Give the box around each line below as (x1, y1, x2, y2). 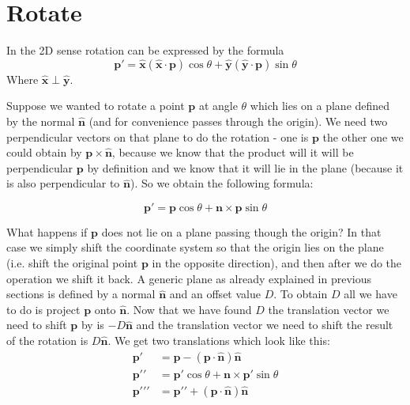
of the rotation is (6, 332, 88, 349)
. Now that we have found (126, 301, 252, 317)
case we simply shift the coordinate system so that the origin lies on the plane (6, 239, 384, 255)
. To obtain (273, 286, 328, 302)
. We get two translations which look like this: (107, 332, 330, 349)
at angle (198, 97, 238, 114)
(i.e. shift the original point (6, 255, 138, 271)
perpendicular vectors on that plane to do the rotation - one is (6, 128, 309, 145)
